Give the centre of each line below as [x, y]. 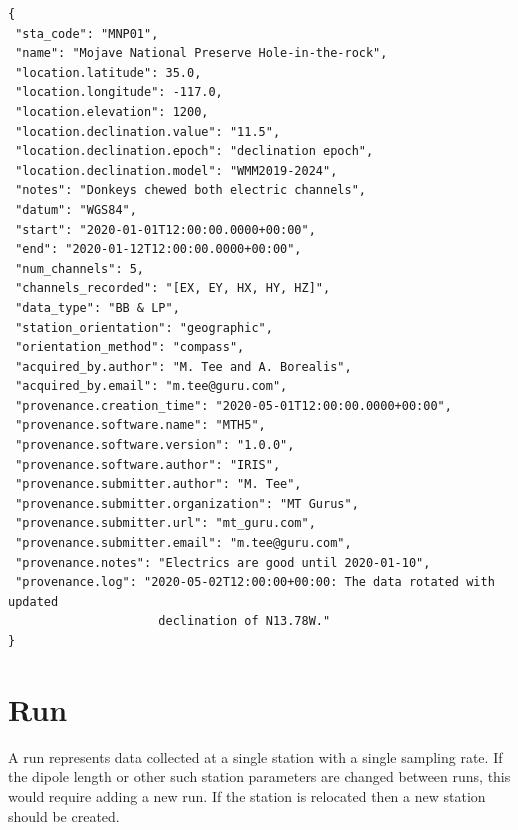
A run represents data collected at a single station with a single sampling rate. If [255, 756]
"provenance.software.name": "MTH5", [140, 425]
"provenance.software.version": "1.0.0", [155, 445]
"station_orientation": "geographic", [144, 327]
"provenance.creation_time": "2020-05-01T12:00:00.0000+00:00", [233, 405]
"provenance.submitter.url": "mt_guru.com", [165, 523]
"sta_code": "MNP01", [87, 33]
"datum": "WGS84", [76, 209]
